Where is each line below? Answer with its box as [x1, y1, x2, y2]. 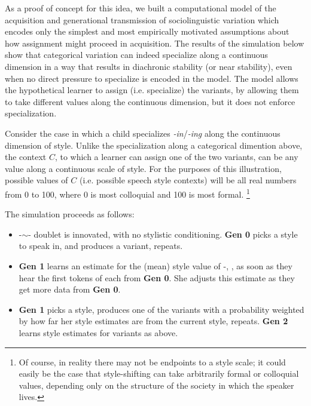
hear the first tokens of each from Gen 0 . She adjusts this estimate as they [19, 271, 295, 284]
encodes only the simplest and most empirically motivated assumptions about [5, 25, 289, 38]
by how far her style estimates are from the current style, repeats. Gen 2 [19, 315, 288, 327]
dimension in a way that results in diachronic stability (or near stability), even [5, 60, 292, 72]
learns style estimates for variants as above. [19, 326, 178, 339]
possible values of [5, 174, 68, 186]
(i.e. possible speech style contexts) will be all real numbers [79, 174, 297, 186]
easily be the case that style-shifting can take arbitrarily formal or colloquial [19, 367, 299, 380]
